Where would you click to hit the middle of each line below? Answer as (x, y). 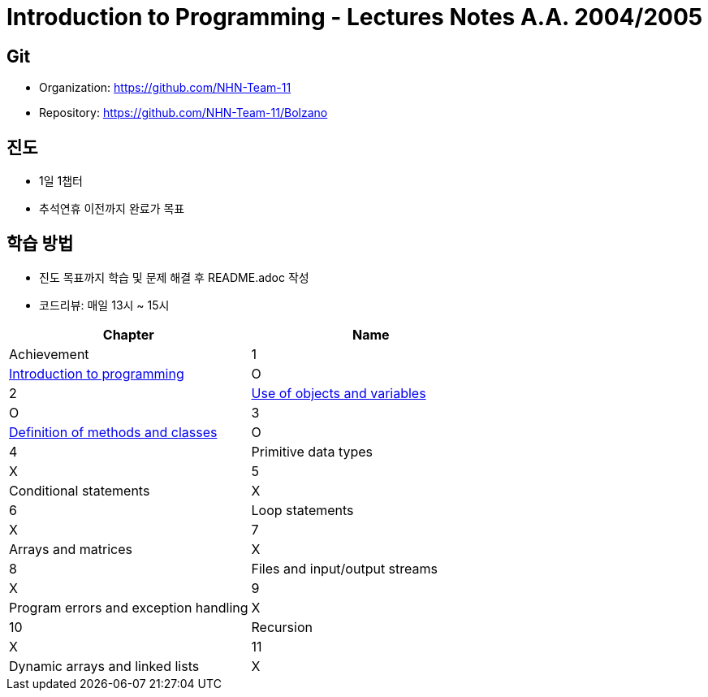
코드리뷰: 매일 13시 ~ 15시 (104, 305)
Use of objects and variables (339, 393)
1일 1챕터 (61, 181)
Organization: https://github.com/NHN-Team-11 (165, 88)
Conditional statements (80, 490)
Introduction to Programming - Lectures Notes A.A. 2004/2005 (355, 17)
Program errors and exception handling (129, 607)
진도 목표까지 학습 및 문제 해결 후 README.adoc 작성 (174, 277)
